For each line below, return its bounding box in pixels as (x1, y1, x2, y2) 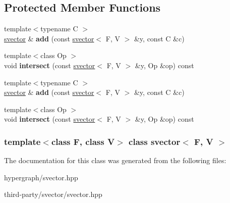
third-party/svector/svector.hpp (4, 189, 102, 199)
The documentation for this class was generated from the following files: (4, 155, 226, 166)
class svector (129, 135, 181, 147)
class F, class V (51, 135, 115, 147)
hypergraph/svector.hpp (4, 172, 78, 182)
